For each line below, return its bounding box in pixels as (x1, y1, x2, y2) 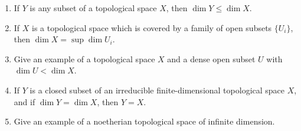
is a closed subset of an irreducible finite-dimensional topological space (30, 83, 285, 96)
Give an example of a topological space (14, 52, 155, 65)
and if (14, 95, 35, 108)
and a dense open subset (167, 52, 256, 65)
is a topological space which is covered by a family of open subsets (32, 21, 272, 33)
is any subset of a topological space (30, 2, 157, 14)
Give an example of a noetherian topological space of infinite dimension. (14, 115, 275, 127)
